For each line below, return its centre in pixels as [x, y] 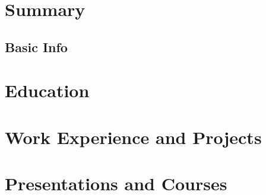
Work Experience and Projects [133, 137]
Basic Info [36, 47]
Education [47, 90]
